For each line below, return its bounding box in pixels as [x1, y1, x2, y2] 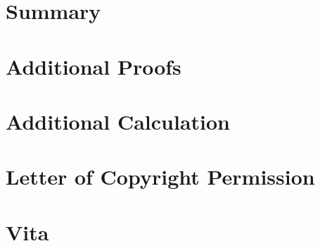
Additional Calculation [6, 106, 230, 135]
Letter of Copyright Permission [6, 162, 315, 191]
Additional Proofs [6, 51, 181, 80]
